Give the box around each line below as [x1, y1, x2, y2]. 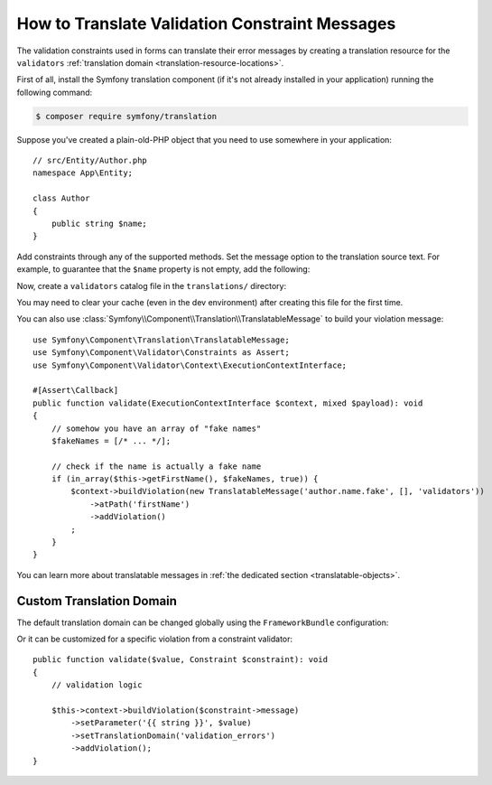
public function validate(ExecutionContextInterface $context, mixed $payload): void [32, 397, 423, 408]
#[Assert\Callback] [32, 385, 119, 396]
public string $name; [51, 219, 148, 229]
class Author [32, 193, 90, 203]
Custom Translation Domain [16, 593, 178, 609]
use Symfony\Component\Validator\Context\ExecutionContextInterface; [32, 360, 348, 370]
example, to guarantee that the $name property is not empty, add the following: [16, 264, 311, 275]
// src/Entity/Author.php [32, 155, 148, 166]
